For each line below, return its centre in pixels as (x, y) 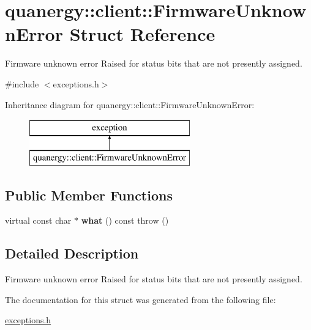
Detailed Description (72, 253)
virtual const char (38, 220)
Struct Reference (142, 34)
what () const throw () (125, 220)
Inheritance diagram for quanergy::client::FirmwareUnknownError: (130, 104)
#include (22, 83)
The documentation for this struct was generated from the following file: (141, 299)
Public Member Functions (89, 195)
